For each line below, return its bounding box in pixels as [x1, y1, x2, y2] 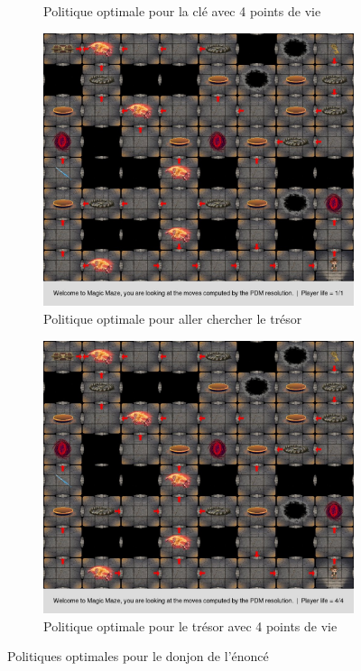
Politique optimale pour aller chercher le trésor [43, 308, 302, 327]
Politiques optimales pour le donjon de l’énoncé [7, 647, 269, 666]
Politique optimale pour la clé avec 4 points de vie [43, 2, 321, 20]
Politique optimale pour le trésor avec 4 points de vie [43, 616, 338, 635]
